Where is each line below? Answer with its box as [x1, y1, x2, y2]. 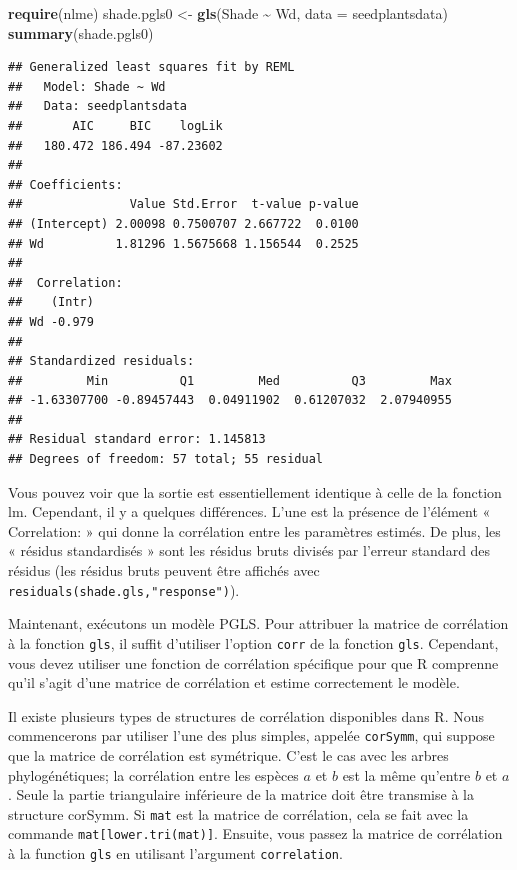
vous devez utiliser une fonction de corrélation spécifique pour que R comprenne [8, 652, 499, 673]
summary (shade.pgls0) [8, 22, 154, 43]
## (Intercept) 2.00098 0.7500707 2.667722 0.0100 [8, 216, 359, 231]
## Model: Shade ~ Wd [8, 79, 166, 94]
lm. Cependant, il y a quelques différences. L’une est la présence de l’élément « [8, 501, 491, 522]
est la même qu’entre [342, 764, 471, 785]
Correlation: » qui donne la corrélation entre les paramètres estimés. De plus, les [8, 520, 501, 541]
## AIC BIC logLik [8, 118, 223, 133]
